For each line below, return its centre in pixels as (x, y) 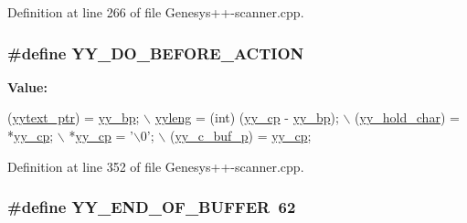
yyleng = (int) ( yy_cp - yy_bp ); (247, 117)
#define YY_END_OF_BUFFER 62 (152, 207)
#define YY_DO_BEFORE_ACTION (156, 53)
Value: (27, 86)
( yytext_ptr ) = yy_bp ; (74, 117)
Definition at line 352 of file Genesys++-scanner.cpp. (156, 166)
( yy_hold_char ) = (407, 117)
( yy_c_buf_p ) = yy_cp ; (240, 135)
